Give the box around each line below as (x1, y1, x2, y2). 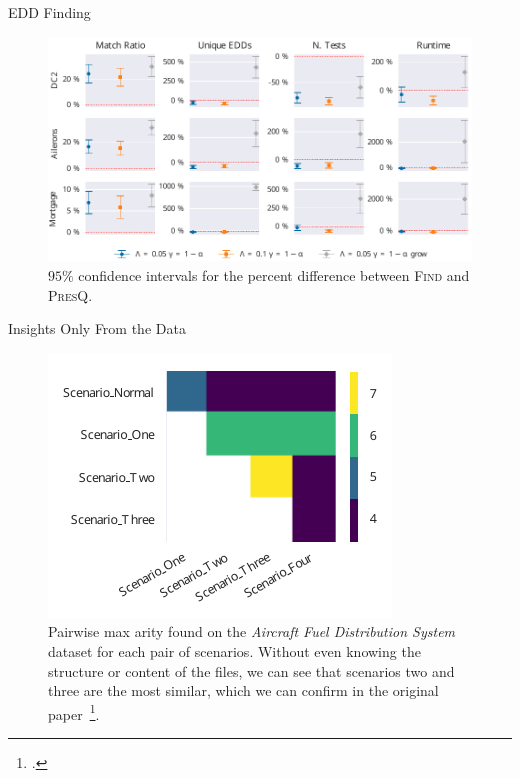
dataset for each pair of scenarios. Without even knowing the (48, 640, 421, 661)
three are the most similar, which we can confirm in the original (48, 680, 439, 701)
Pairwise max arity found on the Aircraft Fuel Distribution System (48, 621, 456, 642)
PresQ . (48, 284, 93, 305)
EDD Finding (8, 2, 91, 22)
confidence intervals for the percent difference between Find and (78, 264, 470, 285)
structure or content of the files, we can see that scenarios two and (48, 660, 455, 681)
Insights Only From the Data (8, 318, 186, 339)
